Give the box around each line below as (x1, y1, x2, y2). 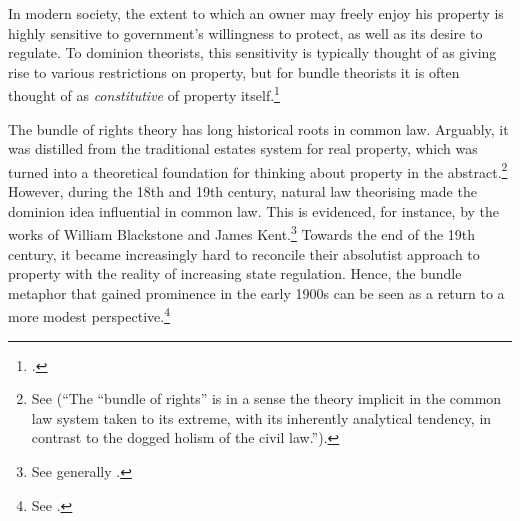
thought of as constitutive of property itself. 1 (8, 82, 280, 106)
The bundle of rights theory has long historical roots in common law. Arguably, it (8, 118, 509, 139)
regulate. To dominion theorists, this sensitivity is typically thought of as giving (8, 42, 497, 63)
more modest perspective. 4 (8, 303, 170, 326)
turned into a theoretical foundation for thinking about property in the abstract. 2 (8, 158, 508, 182)
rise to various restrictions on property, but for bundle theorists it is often (8, 61, 460, 82)
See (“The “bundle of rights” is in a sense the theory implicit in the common (31, 388, 502, 409)
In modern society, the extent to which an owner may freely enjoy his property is (8, 3, 504, 23)
